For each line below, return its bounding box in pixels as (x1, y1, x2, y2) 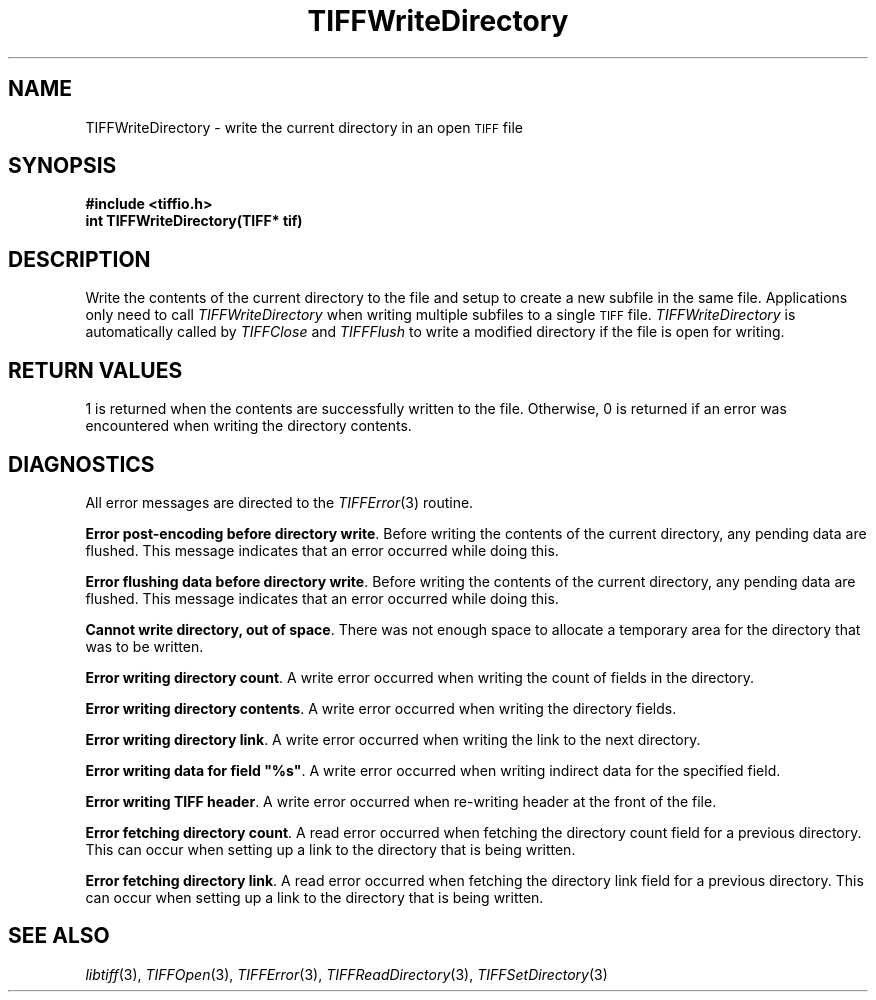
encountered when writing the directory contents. (85, 417, 412, 435)
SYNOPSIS (8, 153, 117, 179)
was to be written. (85, 637, 204, 655)
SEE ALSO (8, 923, 110, 949)
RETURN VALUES (8, 357, 183, 383)
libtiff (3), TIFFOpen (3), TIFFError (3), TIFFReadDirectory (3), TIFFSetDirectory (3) (85, 965, 608, 983)
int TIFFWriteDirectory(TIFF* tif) (85, 212, 303, 230)
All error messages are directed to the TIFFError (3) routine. (85, 493, 474, 511)
